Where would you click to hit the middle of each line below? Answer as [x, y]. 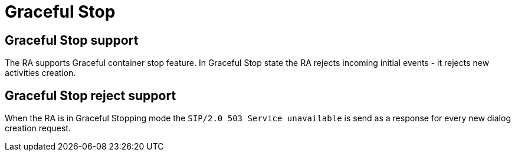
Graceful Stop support [72, 40]
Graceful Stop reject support [91, 95]
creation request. [38, 128]
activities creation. [40, 73]
